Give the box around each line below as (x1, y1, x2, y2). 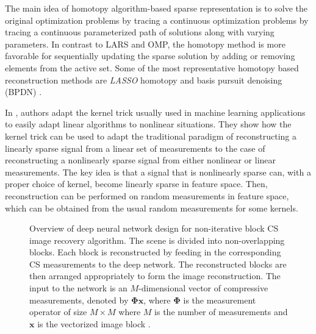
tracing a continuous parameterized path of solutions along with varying (5, 26, 275, 38)
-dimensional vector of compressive (138, 282, 268, 294)
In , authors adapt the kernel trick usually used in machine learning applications (5, 105, 306, 118)
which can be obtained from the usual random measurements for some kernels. (5, 201, 298, 214)
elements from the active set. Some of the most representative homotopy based (5, 61, 299, 74)
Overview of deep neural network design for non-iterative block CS (29, 222, 279, 235)
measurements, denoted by (29, 293, 129, 306)
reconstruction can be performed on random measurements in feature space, (5, 189, 289, 202)
